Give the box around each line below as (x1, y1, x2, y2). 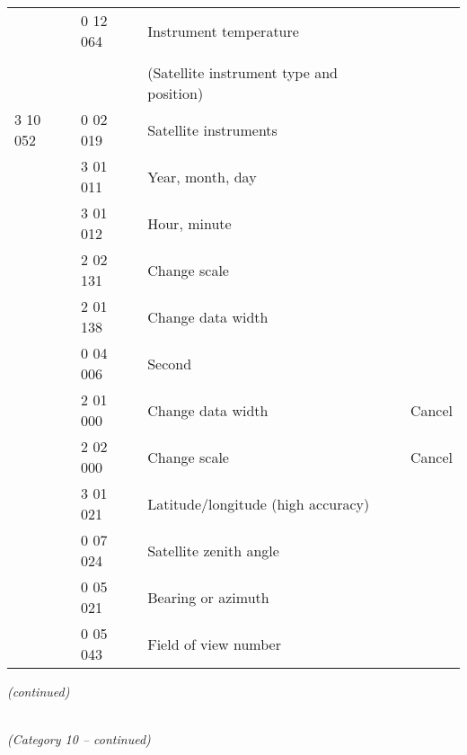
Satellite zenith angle (147, 539, 279, 561)
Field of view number (147, 633, 281, 654)
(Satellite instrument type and (147, 62, 338, 83)
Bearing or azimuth (147, 586, 269, 608)
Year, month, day (147, 165, 257, 187)
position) (147, 83, 204, 103)
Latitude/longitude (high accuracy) (147, 493, 370, 514)
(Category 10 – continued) (7, 730, 151, 749)
